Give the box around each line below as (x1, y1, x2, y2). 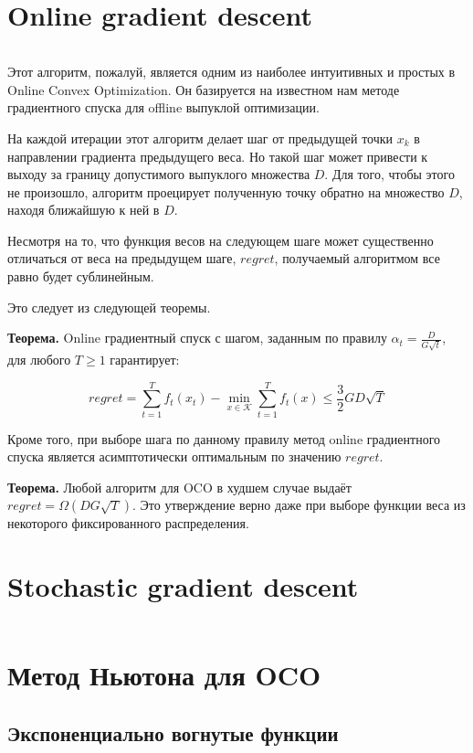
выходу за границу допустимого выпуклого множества (7, 164, 310, 184)
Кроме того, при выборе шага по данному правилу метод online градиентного (7, 429, 441, 448)
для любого (7, 349, 71, 368)
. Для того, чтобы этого (324, 164, 455, 184)
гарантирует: (110, 349, 180, 368)
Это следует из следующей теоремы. (7, 297, 211, 316)
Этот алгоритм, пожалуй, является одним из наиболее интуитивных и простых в (7, 62, 456, 81)
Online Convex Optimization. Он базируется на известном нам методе (7, 80, 400, 99)
